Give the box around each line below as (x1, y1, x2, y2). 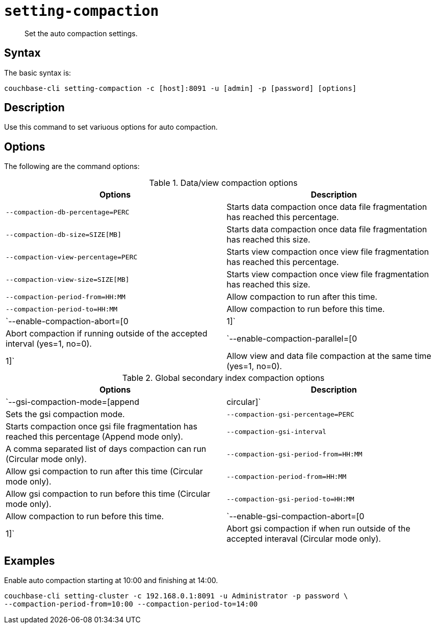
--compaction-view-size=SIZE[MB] (6, 275, 130, 283)
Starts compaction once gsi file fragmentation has (6, 421, 197, 432)
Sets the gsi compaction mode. (6, 409, 125, 420)
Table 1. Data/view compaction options (149, 178, 298, 188)
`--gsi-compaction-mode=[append (6, 397, 140, 407)
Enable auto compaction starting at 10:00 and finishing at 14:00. (4, 576, 218, 585)
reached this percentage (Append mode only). (6, 431, 183, 442)
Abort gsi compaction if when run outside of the (226, 523, 411, 534)
